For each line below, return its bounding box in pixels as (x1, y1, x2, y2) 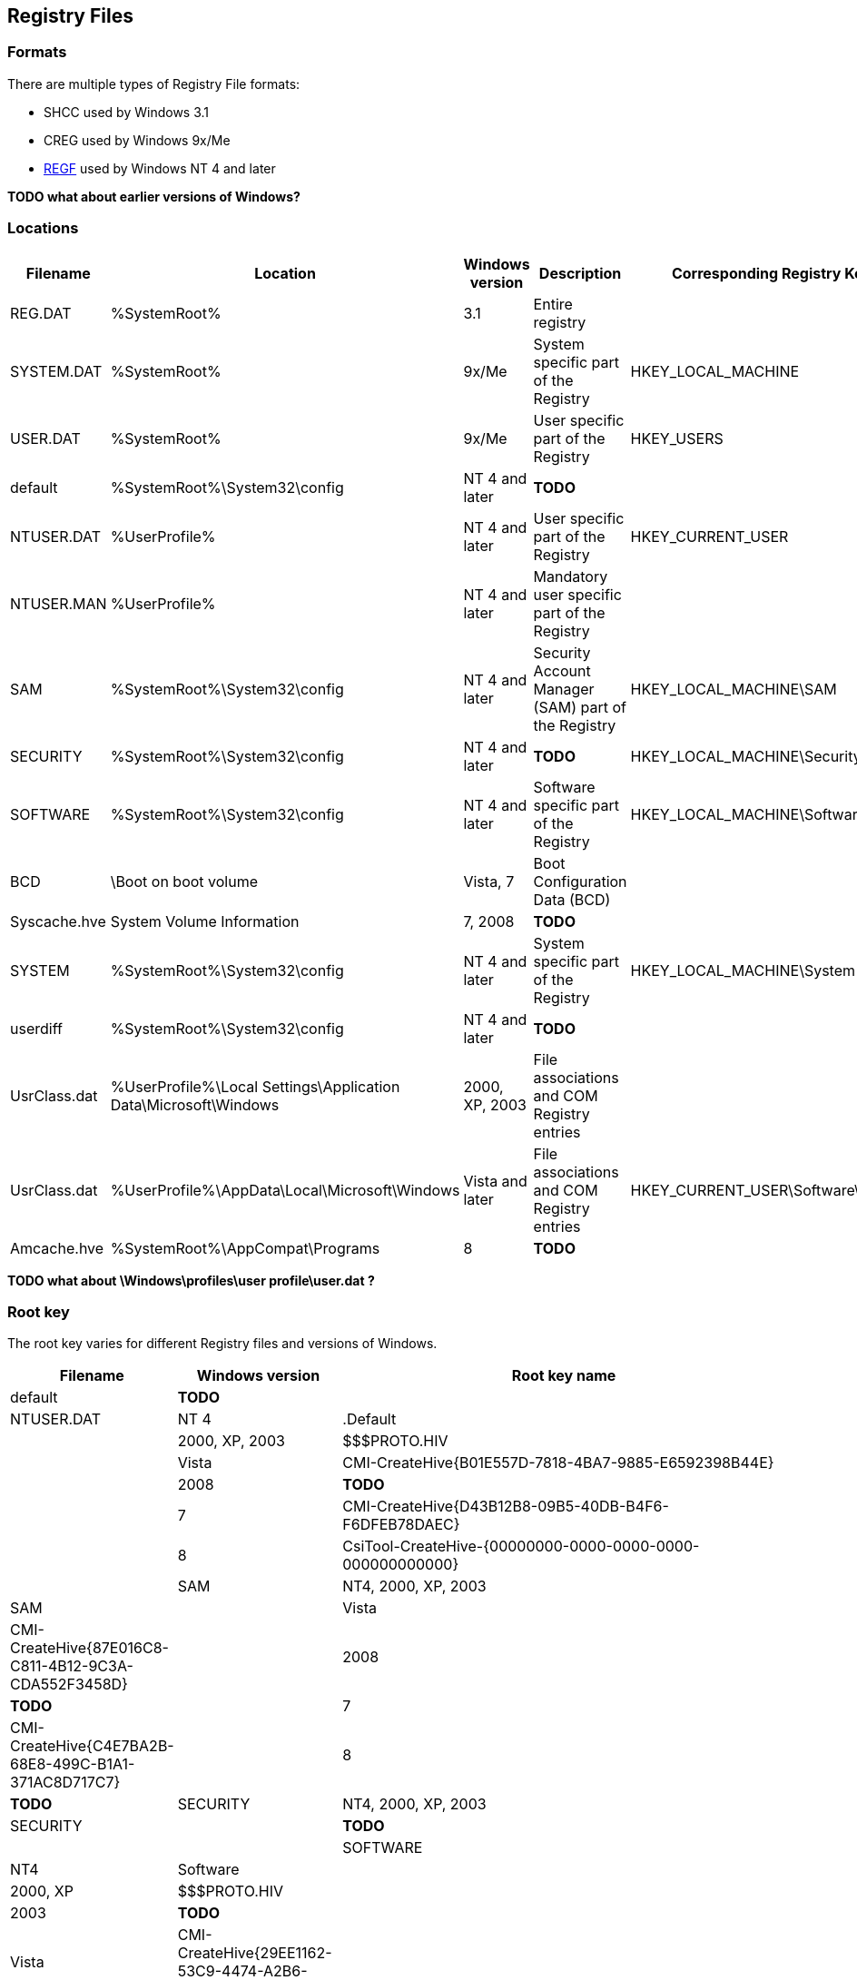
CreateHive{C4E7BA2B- (10, 1737, 174, 1756)
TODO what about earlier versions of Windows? (7, 188, 300, 204)
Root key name (511, 1366, 616, 1385)
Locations (7, 219, 79, 238)
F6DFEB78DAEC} (342, 1515, 460, 1534)
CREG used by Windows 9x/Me (44, 132, 231, 148)
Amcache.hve (10, 1238, 104, 1257)
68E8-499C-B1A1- (10, 1755, 135, 1774)
